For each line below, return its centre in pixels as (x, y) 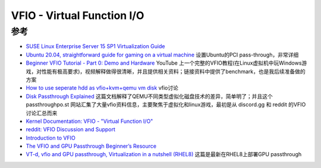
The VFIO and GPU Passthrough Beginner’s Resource (91, 146)
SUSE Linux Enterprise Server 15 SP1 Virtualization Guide (95, 46)
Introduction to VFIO (51, 138)
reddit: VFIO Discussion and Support (71, 129)
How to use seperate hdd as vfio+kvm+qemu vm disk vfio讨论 (102, 88)
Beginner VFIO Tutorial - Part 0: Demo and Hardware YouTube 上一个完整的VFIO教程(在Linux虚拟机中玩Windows (164, 63)
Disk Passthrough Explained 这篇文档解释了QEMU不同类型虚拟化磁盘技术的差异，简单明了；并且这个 (149, 96)
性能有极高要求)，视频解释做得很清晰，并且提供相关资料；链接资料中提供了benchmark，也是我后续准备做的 (173, 71)
